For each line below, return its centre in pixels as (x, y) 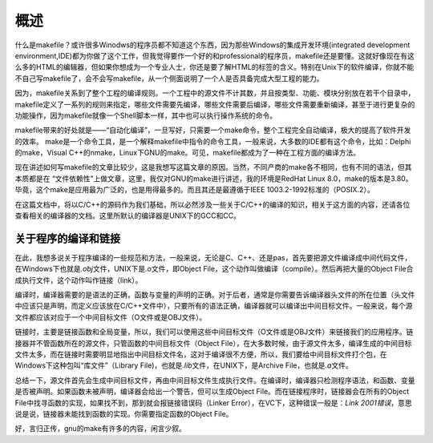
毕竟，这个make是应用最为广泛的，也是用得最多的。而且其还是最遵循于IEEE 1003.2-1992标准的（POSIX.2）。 (194, 190)
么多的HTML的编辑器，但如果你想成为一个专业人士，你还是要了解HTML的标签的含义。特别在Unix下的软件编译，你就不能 (214, 67)
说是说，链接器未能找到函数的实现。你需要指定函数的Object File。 (124, 414)
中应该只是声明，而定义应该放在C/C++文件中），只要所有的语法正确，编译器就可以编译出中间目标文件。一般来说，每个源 (214, 306)
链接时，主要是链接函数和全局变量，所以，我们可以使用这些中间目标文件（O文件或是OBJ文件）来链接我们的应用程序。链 (214, 332)
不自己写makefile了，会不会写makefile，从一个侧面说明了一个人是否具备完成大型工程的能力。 (169, 78)
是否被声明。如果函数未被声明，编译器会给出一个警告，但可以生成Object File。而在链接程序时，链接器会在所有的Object (212, 392)
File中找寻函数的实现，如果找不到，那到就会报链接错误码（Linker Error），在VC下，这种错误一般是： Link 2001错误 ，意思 (213, 403)
